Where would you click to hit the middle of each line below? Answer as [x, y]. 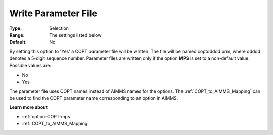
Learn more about [29, 107]
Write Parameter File [53, 13]
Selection [59, 28]
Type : [16, 28]
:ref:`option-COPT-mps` [47, 116]
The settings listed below [75, 35]
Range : [17, 35]
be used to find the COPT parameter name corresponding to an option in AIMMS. [94, 98]
